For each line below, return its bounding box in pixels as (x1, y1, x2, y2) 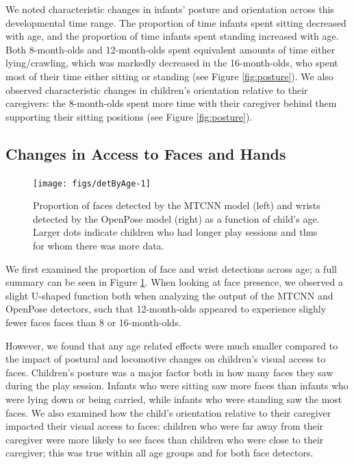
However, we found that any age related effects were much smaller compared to (5, 338, 338, 352)
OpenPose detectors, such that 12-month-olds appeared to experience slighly (5, 302, 327, 316)
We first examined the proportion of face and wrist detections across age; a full (5, 261, 337, 276)
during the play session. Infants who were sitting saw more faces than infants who (5, 378, 349, 393)
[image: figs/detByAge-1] (33, 178, 151, 188)
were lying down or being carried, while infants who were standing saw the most (5, 391, 342, 406)
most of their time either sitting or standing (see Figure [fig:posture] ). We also (5, 69, 333, 83)
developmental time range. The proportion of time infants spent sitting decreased (5, 15, 346, 29)
